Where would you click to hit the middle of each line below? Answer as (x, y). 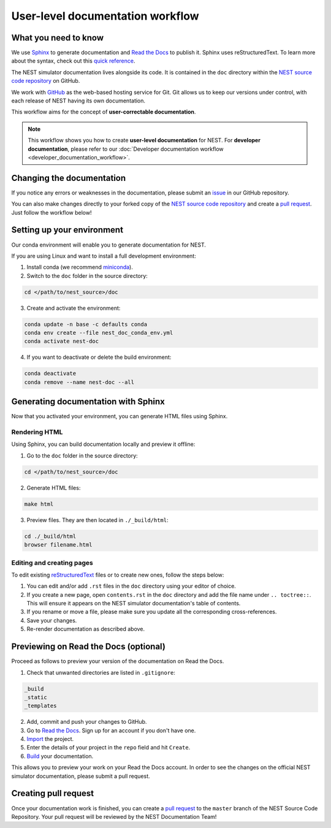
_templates (40, 706)
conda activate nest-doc (62, 341)
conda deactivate (50, 374)
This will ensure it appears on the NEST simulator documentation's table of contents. (134, 604)
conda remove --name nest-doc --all (79, 382)
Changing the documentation (69, 178)
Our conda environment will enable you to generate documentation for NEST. (109, 245)
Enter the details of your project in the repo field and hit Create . (108, 748)
